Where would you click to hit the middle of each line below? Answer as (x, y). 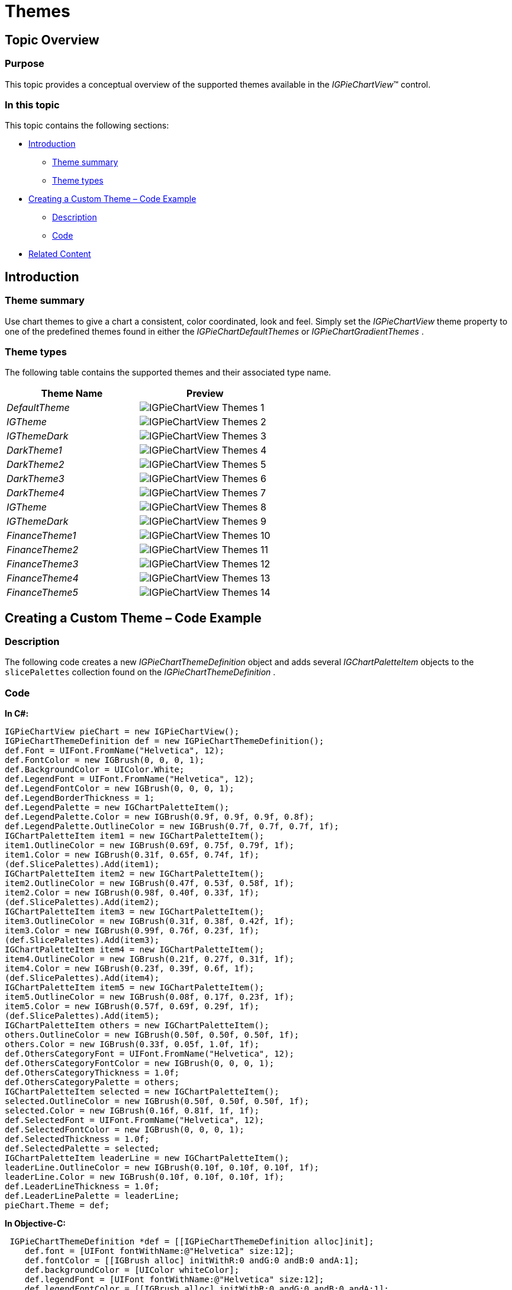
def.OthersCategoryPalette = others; (92, 1082)
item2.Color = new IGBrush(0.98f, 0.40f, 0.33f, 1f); (132, 893)
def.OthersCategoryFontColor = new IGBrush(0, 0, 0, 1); (140, 1063)
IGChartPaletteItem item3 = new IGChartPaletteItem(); (135, 912)
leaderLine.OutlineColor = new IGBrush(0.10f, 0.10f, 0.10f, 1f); (162, 1168)
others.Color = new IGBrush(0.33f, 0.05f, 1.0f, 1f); (132, 1044)
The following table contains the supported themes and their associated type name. (168, 373)
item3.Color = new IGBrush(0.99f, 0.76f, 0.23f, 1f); (132, 931)
